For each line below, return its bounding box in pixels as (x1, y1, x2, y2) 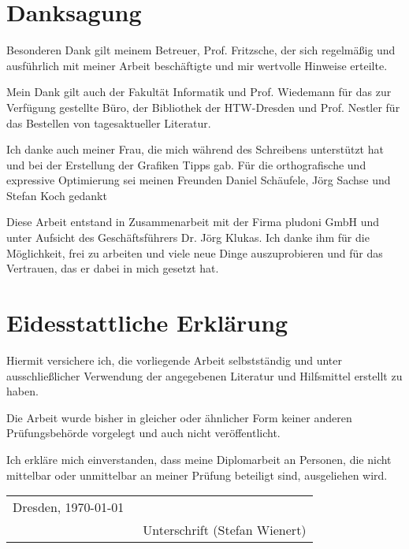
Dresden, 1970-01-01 (13, 498, 125, 517)
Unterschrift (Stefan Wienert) (143, 521, 307, 540)
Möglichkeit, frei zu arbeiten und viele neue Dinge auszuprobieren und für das (6, 244, 383, 261)
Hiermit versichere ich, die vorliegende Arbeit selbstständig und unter (6, 351, 342, 368)
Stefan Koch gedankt (6, 187, 107, 203)
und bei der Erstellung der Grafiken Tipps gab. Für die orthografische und (6, 156, 366, 172)
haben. (6, 383, 39, 399)
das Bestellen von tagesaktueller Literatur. (6, 114, 211, 131)
